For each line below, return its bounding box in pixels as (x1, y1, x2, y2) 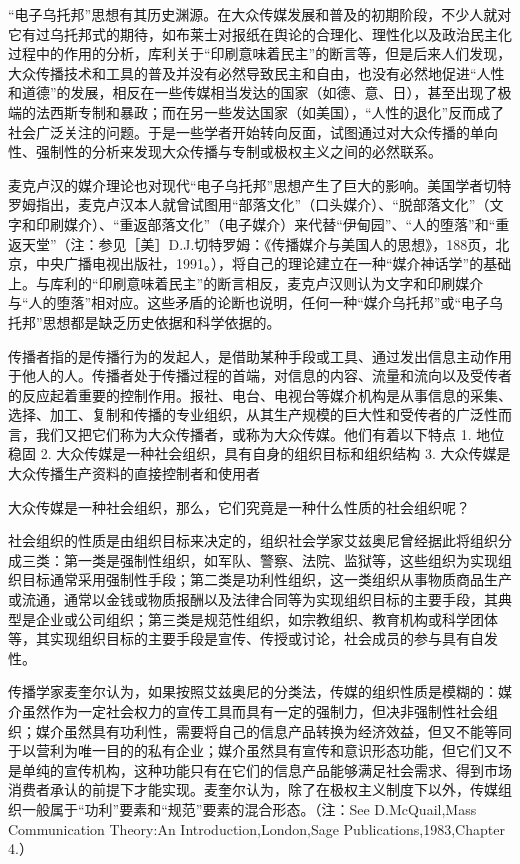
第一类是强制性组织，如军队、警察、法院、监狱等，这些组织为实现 (63, 549, 498, 570)
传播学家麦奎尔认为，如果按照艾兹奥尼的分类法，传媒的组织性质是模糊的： (8, 681, 498, 702)
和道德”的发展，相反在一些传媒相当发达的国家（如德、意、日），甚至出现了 (8, 82, 498, 103)
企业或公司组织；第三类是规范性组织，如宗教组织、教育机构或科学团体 (35, 608, 498, 629)
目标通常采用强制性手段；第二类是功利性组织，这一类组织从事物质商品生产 (21, 569, 512, 590)
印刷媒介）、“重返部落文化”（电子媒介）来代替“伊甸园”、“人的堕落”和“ (35, 213, 496, 234)
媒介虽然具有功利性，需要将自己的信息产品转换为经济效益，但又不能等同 (35, 720, 512, 741)
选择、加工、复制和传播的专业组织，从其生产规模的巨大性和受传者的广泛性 (8, 404, 498, 425)
